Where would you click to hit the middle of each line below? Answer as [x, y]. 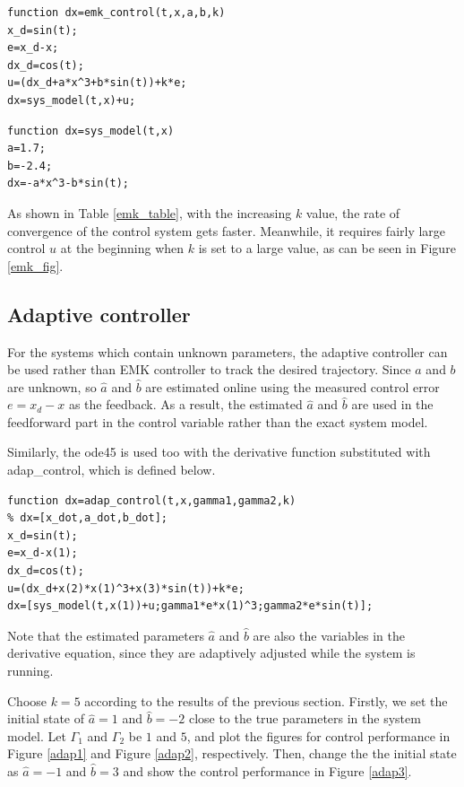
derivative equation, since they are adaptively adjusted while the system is [211, 653]
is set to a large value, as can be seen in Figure [327, 248]
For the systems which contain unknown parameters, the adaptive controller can [228, 351]
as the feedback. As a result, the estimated [185, 404]
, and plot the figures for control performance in [318, 735]
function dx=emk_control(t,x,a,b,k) [116, 13]
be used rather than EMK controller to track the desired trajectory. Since [209, 369]
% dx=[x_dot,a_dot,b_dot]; [87, 518]
